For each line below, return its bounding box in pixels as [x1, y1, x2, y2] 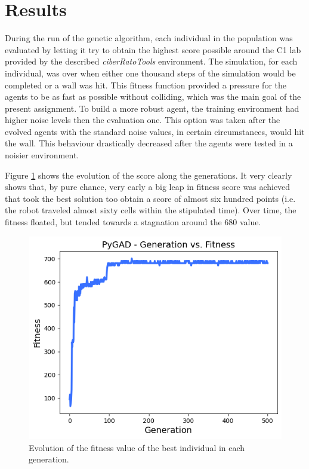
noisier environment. [5, 149, 79, 161]
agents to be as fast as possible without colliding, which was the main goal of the [5, 90, 301, 103]
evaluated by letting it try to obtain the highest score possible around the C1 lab [5, 43, 301, 56]
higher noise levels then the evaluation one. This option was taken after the [5, 114, 280, 126]
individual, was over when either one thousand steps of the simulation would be [5, 66, 296, 79]
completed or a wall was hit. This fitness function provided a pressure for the [5, 78, 286, 91]
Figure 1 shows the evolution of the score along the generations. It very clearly [5, 168, 292, 181]
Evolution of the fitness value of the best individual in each [29, 441, 245, 453]
